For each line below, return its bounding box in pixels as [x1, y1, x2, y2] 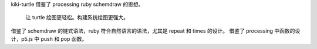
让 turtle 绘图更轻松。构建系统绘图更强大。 [25, 14, 129, 21]
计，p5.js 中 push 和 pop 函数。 [11, 36, 87, 43]
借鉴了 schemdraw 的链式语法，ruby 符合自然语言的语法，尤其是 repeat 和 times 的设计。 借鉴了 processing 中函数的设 [11, 27, 301, 34]
